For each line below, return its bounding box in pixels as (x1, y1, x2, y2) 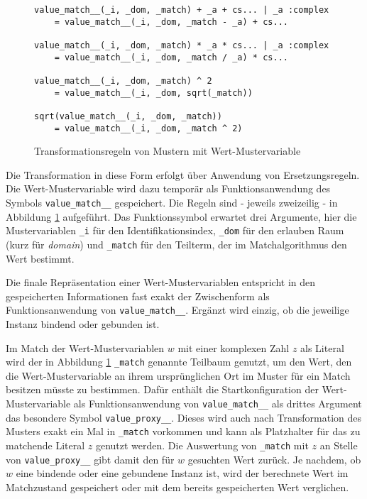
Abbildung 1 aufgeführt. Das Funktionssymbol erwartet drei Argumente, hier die (6, 209, 357, 224)
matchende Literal (6, 438, 85, 452)
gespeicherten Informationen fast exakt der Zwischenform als (6, 288, 270, 303)
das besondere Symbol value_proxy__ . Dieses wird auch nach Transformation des (6, 410, 362, 424)
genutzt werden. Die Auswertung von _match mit (95, 438, 309, 452)
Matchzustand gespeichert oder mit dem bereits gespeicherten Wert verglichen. (6, 479, 349, 494)
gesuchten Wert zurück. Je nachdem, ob (187, 451, 361, 466)
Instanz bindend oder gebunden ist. (6, 317, 160, 331)
